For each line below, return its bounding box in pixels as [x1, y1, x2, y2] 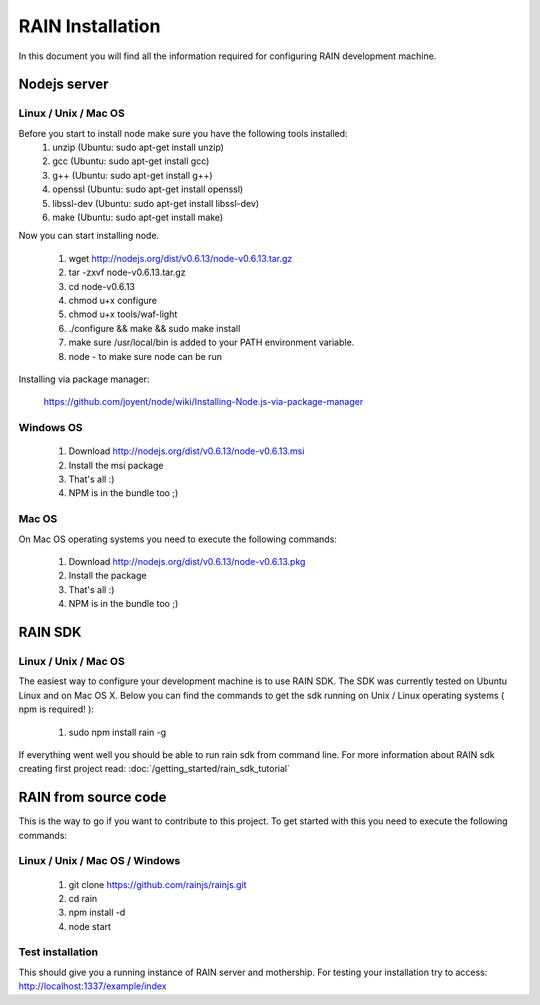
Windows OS [18, 421, 83, 435]
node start [68, 920, 112, 932]
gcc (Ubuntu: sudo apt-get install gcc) [52, 155, 210, 167]
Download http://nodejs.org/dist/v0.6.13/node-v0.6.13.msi [68, 445, 305, 457]
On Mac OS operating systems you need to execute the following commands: [18, 533, 337, 545]
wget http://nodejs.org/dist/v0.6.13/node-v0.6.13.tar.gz [68, 252, 293, 264]
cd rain [68, 892, 98, 904]
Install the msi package [68, 459, 164, 471]
